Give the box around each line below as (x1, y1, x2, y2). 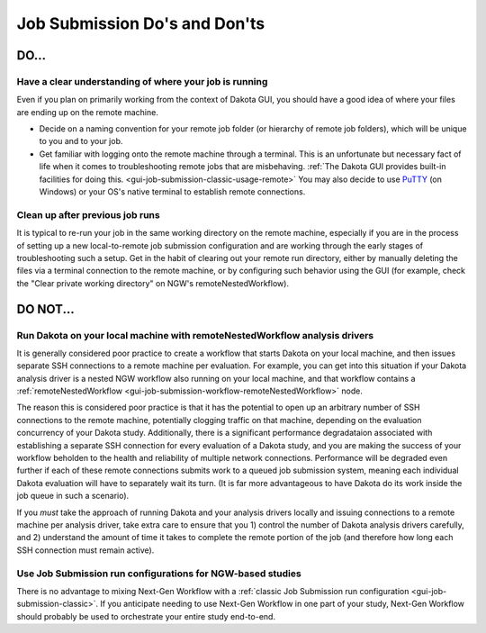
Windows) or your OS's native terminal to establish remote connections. (39, 186, 306, 197)
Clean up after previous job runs (16, 208, 161, 221)
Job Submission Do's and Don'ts (16, 14, 265, 33)
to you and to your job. (39, 136, 123, 147)
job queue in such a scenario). (16, 491, 130, 502)
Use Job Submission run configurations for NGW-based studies (16, 567, 301, 580)
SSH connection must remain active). (16, 545, 155, 556)
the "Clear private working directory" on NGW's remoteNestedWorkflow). (16, 277, 290, 288)
